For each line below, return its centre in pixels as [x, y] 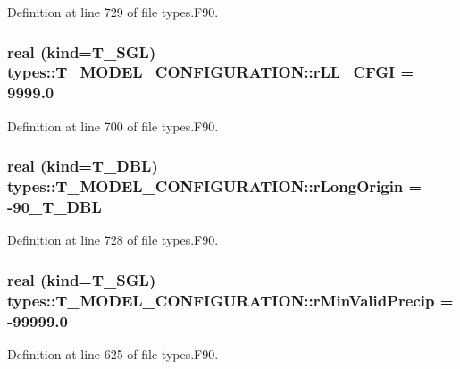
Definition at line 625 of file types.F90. [113, 353]
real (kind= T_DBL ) [83, 166]
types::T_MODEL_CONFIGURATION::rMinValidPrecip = [230, 300]
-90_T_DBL [54, 207]
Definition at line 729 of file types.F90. [113, 12]
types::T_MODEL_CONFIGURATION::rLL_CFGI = [211, 72]
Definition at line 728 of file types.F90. [113, 240]
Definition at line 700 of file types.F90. [113, 126]
